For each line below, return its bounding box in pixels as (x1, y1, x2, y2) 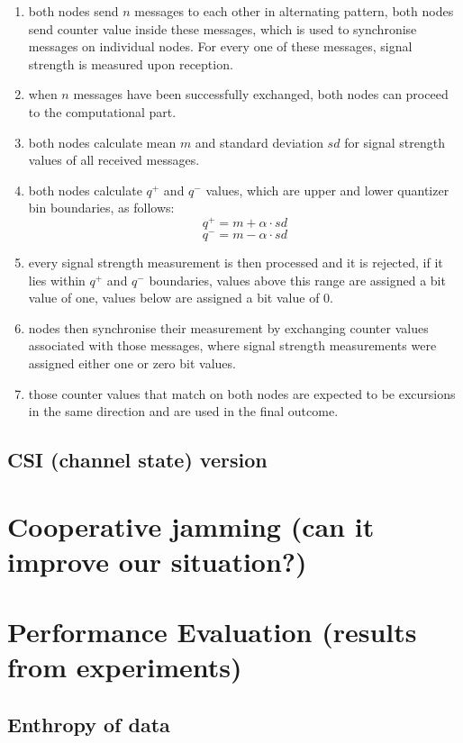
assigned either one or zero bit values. (28, 353, 236, 372)
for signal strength (344, 132, 445, 151)
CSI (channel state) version (7, 446, 268, 474)
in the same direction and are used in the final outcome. (28, 402, 339, 421)
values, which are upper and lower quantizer (205, 180, 449, 199)
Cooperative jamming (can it (7, 507, 375, 544)
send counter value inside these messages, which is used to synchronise (28, 19, 417, 38)
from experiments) (7, 648, 242, 685)
